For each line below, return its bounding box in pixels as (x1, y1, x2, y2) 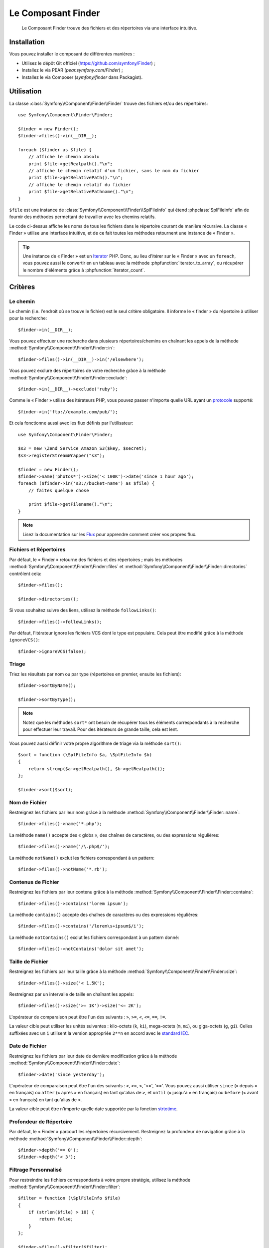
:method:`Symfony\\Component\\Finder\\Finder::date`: (9, 1060, 121, 1066)
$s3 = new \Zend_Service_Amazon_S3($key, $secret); (18, 446, 147, 451)
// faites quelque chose (28, 487, 89, 493)
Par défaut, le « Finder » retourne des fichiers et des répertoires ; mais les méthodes (9, 557, 183, 563)
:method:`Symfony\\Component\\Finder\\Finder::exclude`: (9, 374, 127, 380)
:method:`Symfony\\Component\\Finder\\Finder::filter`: (9, 1184, 121, 1190)
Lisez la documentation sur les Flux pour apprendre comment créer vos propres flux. (22, 531, 197, 537)
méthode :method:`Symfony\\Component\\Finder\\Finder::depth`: (9, 1136, 142, 1142)
